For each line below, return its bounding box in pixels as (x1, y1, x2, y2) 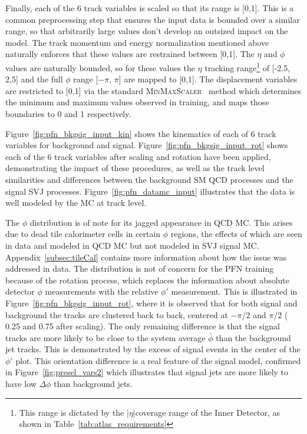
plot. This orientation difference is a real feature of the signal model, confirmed (15, 354, 301, 366)
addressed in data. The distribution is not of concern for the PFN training (5, 262, 274, 275)
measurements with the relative (45, 285, 159, 298)
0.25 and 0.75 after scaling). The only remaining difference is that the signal (5, 320, 280, 332)
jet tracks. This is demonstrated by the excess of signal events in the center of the (5, 343, 301, 355)
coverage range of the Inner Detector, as (135, 406, 280, 418)
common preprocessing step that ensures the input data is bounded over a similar (5, 13, 300, 25)
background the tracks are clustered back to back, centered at (5, 308, 228, 321)
